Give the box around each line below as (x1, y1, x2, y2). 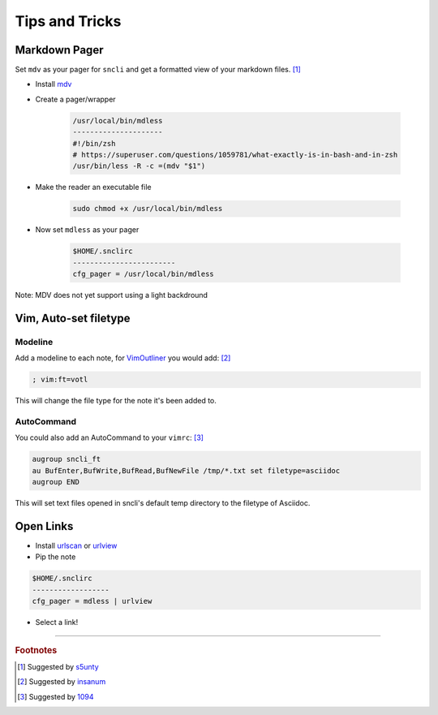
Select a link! (35, 618, 79, 627)
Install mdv (35, 80, 72, 89)
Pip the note (35, 552, 76, 562)
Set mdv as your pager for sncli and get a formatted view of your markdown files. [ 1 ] (15, 65, 302, 75)
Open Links (15, 519, 74, 533)
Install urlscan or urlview (35, 541, 118, 551)
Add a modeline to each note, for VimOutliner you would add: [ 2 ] (15, 353, 231, 363)
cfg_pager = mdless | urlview (32, 597, 152, 606)
